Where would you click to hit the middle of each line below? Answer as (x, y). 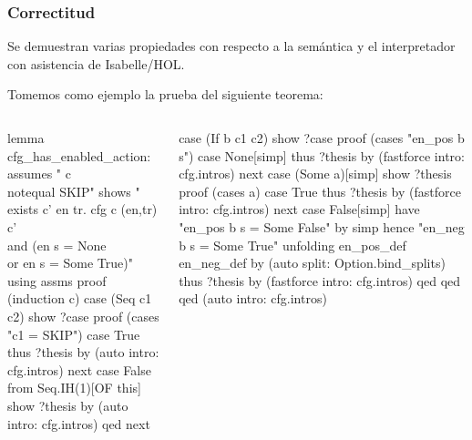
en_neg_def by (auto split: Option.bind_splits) (312, 263)
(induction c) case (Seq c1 (80, 298)
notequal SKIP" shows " (74, 191)
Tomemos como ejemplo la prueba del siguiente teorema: (165, 94)
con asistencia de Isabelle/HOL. (96, 63)
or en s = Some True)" (70, 263)
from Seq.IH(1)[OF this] (74, 388)
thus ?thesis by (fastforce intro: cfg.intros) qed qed (320, 280)
